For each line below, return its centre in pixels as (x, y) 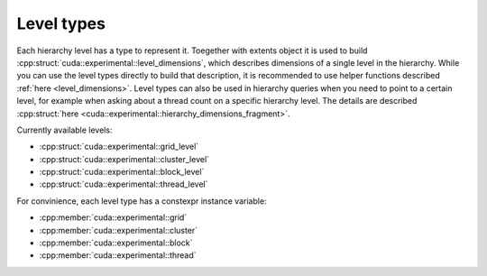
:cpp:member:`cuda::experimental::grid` (113, 217)
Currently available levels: (64, 130)
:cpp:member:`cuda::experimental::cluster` (119, 230)
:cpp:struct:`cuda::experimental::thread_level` (124, 184)
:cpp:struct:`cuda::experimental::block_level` (122, 172)
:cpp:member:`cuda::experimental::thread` (118, 255)
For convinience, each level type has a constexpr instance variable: (142, 201)
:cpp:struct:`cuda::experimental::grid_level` (119, 147)
